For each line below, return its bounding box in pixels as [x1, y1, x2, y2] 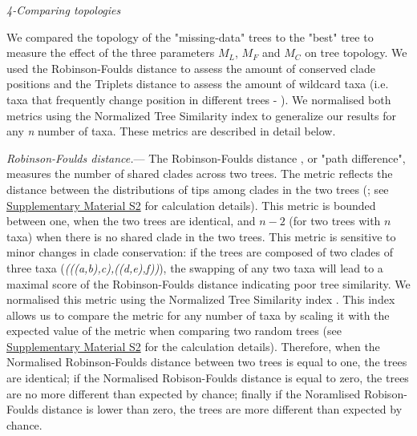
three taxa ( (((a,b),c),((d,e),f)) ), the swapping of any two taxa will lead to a [6, 259, 383, 276]
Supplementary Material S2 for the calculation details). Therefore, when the [6, 337, 380, 354]
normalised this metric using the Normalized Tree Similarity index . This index [6, 291, 395, 308]
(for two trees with [289, 212, 381, 229]
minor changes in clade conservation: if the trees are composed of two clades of [6, 244, 393, 260]
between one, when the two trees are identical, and [6, 212, 256, 229]
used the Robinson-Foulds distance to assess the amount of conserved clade [6, 59, 375, 76]
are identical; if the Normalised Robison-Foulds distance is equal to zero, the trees [6, 369, 409, 386]
